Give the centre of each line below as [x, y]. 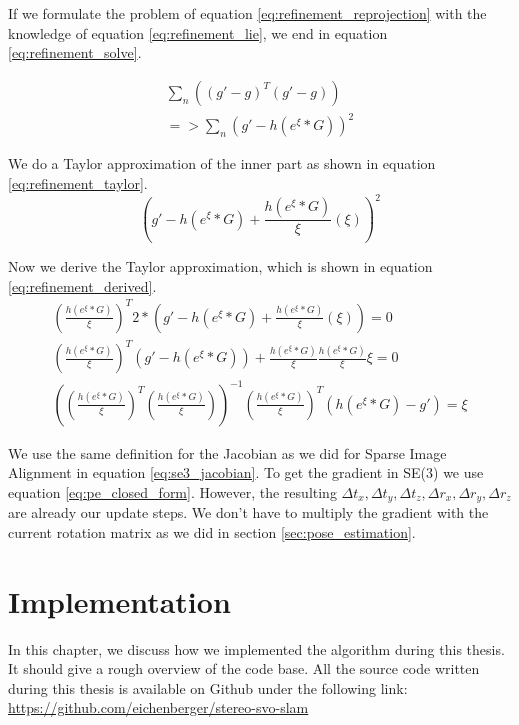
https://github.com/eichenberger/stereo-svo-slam [158, 707]
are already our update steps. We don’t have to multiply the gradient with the [248, 512]
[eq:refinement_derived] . [82, 285]
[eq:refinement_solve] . [75, 52]
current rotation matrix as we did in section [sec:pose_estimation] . [212, 531]
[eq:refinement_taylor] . [78, 182]
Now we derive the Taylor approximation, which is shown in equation [220, 265]
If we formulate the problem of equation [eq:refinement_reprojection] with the [247, 13]
